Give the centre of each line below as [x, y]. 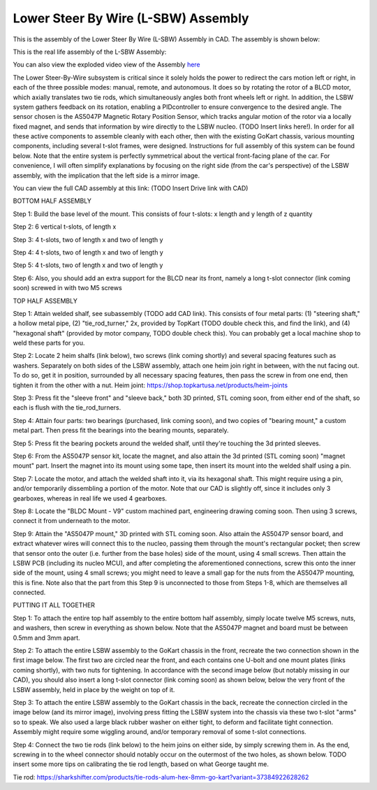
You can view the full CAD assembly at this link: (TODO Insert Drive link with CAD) [131, 188]
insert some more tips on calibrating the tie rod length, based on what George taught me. [141, 764]
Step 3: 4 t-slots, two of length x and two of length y [88, 239]
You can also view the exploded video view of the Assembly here [106, 65]
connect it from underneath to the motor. [72, 521]
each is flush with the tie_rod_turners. [67, 408]
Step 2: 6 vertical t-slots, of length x [65, 227]
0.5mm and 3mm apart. [46, 638]
